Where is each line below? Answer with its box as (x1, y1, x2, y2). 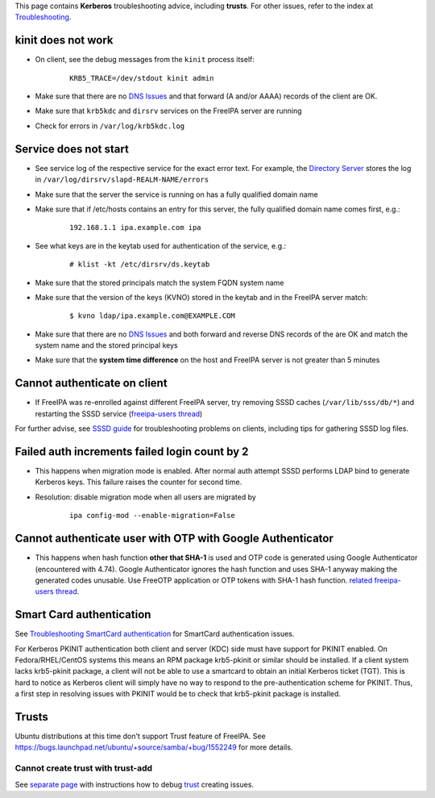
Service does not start (14, 142, 129, 156)
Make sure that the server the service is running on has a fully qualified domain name (35, 190, 318, 199)
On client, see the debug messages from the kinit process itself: (35, 55, 255, 65)
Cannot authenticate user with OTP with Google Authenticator (14, 532, 333, 545)
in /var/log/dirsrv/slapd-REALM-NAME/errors (35, 174, 209, 185)
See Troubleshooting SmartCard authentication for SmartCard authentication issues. (14, 629, 295, 639)
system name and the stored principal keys (35, 341, 178, 350)
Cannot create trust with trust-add (14, 762, 153, 774)
